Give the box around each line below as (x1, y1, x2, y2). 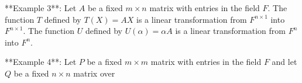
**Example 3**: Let (5, 2, 77, 13)
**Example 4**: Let (5, 56, 77, 68)
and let (272, 56, 297, 68)
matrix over (73, 67, 115, 79)
